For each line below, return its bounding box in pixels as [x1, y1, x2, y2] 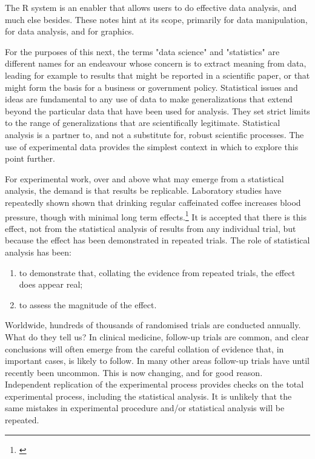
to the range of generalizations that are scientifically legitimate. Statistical [5, 116, 280, 129]
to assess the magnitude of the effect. [19, 298, 157, 311]
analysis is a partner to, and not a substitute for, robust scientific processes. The [5, 128, 304, 140]
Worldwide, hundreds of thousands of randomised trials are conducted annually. [5, 319, 301, 331]
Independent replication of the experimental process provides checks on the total [5, 378, 304, 391]
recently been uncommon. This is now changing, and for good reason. [5, 366, 263, 378]
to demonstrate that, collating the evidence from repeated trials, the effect [19, 266, 296, 279]
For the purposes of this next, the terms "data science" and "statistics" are [5, 45, 280, 58]
